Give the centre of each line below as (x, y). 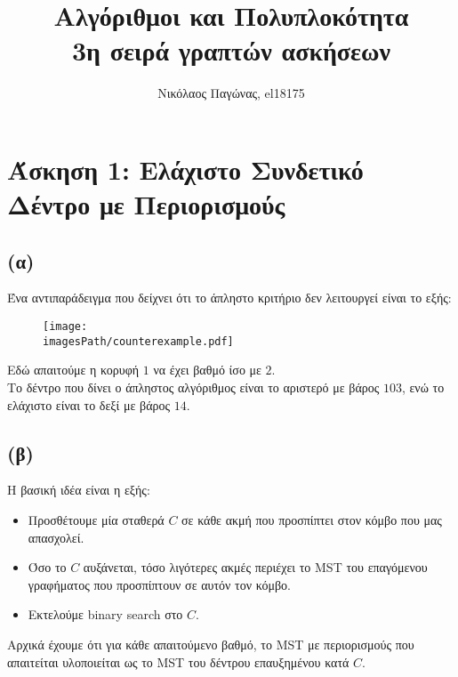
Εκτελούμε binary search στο (105, 614)
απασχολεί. (56, 537)
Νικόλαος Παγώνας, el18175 (231, 93)
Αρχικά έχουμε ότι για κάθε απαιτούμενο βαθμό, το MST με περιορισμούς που (211, 644)
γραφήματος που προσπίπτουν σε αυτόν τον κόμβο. (159, 584)
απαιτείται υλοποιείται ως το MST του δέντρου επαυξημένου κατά (178, 661)
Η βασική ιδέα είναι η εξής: (79, 490)
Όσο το (47, 567)
